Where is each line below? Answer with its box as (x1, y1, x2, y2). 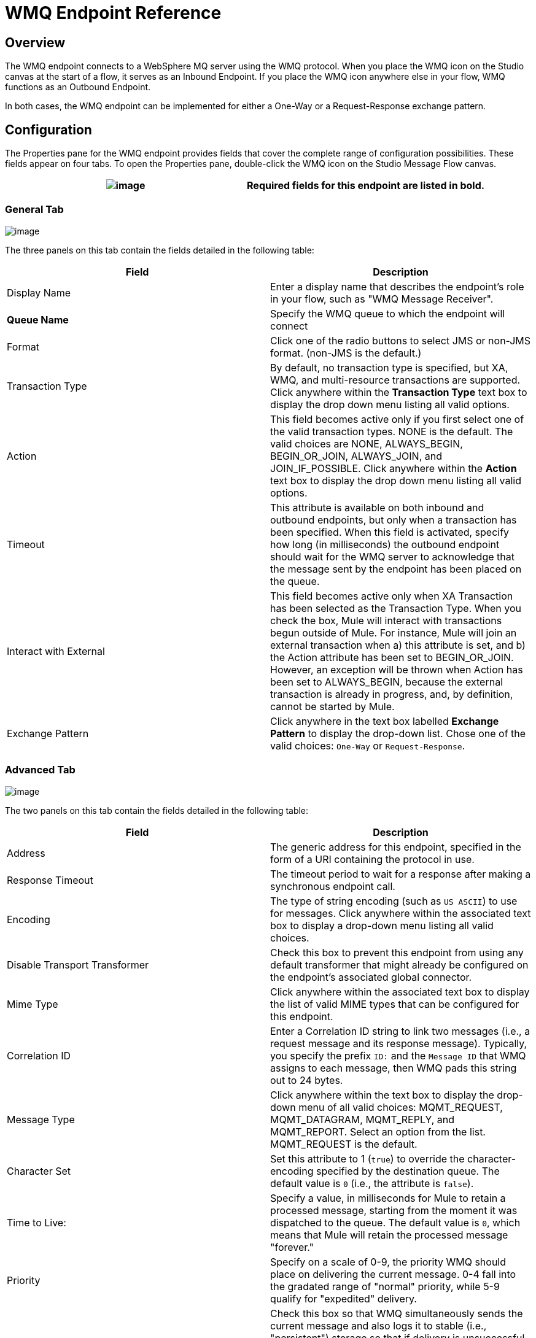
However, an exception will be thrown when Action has (270, 663, 523, 676)
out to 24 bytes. (270, 1073, 343, 1086)
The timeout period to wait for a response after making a (270, 867, 531, 880)
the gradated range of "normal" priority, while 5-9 (270, 1280, 500, 1293)
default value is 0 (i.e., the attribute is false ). (270, 1177, 474, 1189)
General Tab (5, 203, 64, 216)
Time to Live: (7, 1216, 66, 1229)
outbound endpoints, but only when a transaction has (270, 513, 517, 526)
